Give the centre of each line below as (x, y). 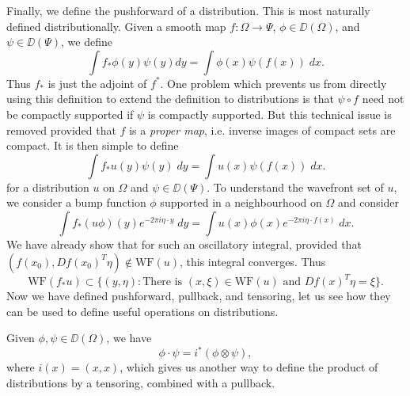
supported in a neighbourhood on (241, 202)
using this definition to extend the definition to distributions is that (170, 99)
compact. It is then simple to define (93, 145)
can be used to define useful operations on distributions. (142, 311)
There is (163, 282)
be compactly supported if (70, 114)
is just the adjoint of (97, 83)
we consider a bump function (76, 202)
